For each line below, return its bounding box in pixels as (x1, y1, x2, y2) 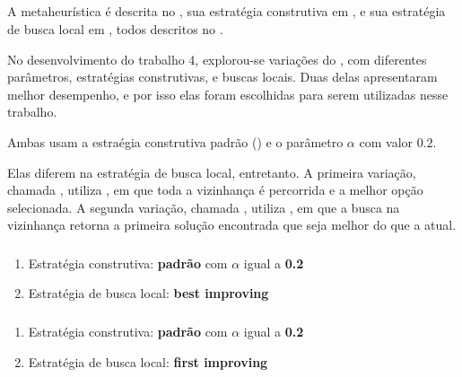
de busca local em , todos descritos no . (7, 19, 223, 38)
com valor (359, 132, 414, 151)
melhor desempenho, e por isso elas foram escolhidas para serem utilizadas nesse (7, 84, 449, 103)
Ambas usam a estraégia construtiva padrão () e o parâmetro (7, 132, 344, 151)
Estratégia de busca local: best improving (28, 284, 269, 302)
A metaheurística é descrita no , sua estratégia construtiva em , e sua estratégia (7, 2, 446, 21)
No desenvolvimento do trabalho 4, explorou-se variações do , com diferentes (7, 49, 427, 68)
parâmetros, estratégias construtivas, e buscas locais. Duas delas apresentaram (7, 67, 438, 86)
